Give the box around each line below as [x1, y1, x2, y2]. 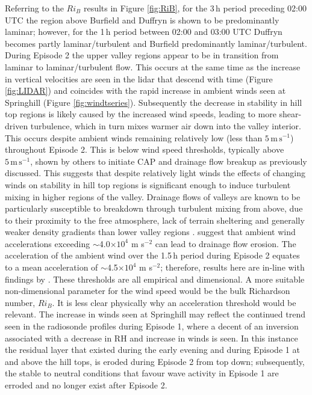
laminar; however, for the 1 [5, 25, 105, 38]
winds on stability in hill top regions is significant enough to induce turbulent [5, 178, 291, 191]
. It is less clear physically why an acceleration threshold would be [52, 296, 296, 308]
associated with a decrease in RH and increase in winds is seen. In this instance [5, 331, 298, 344]
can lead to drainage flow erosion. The [155, 237, 296, 250]
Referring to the [5, 2, 64, 14]
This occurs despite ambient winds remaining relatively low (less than [5, 131, 263, 144]
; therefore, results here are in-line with [160, 261, 305, 274]
